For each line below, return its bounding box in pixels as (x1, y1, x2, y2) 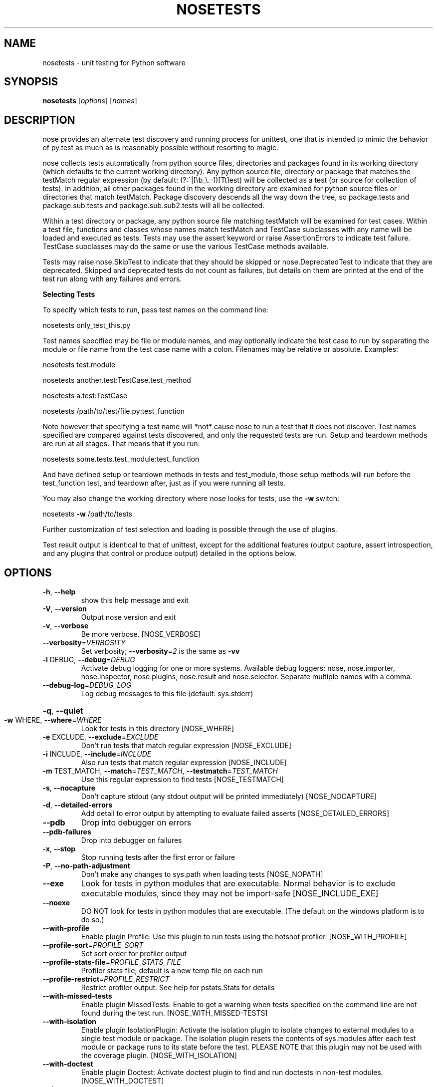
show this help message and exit (81, 596, 189, 605)
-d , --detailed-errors (42, 801, 113, 810)
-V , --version (42, 604, 87, 613)
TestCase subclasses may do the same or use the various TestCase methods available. (42, 242, 329, 251)
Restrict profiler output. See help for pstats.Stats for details (81, 983, 275, 992)
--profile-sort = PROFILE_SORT (42, 941, 144, 950)
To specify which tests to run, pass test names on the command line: (42, 305, 268, 314)
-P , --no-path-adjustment (42, 861, 130, 870)
